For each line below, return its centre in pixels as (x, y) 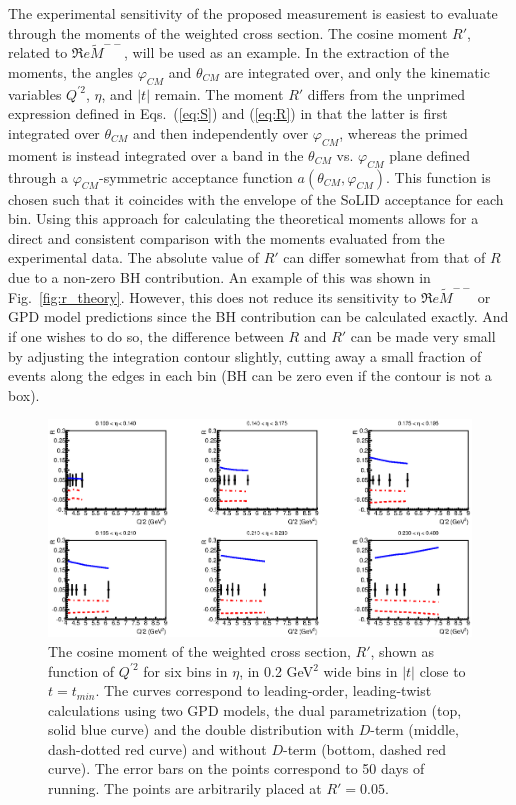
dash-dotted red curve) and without (157, 748)
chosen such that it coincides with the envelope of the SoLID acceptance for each (256, 198)
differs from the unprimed (386, 93)
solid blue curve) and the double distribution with (201, 729)
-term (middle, (414, 729)
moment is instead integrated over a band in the (156, 154)
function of (81, 670)
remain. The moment (219, 93)
